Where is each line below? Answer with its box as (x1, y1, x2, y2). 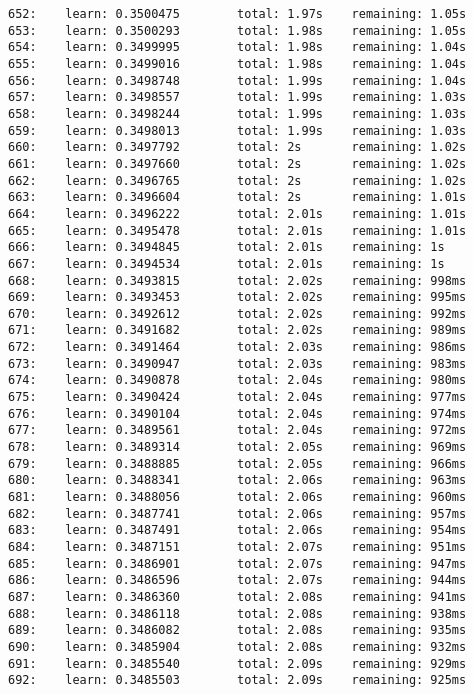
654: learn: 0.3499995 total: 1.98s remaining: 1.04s (8, 40, 467, 55)
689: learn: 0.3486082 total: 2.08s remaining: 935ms (8, 623, 467, 638)
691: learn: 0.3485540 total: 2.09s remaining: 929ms (8, 656, 467, 671)
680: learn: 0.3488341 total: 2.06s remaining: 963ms (8, 473, 467, 488)
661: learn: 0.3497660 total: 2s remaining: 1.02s (8, 156, 467, 171)
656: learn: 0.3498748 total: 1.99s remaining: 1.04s (8, 73, 467, 88)
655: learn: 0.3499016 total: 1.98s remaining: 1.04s (8, 56, 467, 71)
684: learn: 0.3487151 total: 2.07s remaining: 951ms (8, 540, 467, 554)
